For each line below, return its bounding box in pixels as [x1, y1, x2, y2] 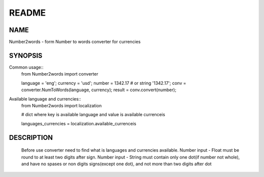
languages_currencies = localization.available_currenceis [21, 120, 136, 126]
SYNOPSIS [9, 51, 43, 59]
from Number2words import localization [21, 102, 102, 108]
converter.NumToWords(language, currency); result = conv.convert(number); [21, 87, 176, 93]
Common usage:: [9, 64, 44, 70]
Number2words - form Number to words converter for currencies [9, 39, 141, 45]
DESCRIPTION [9, 133, 53, 141]
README [9, 7, 46, 18]
